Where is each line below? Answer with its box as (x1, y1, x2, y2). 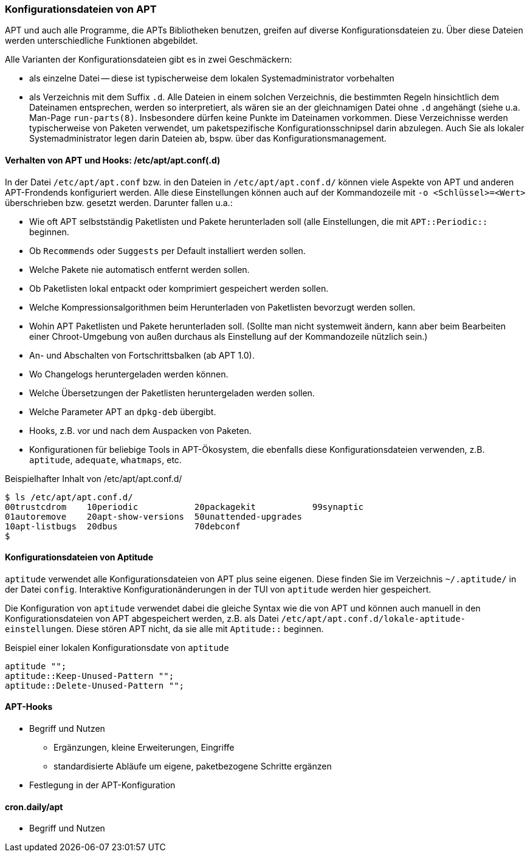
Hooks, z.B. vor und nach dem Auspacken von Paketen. (29, 425, 252, 436)
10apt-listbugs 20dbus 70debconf (5, 521, 241, 531)
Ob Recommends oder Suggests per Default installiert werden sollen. (29, 245, 306, 256)
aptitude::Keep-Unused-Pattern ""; (5, 670, 174, 681)
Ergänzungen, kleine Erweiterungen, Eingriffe (53, 742, 235, 753)
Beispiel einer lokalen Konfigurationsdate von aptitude (5, 642, 229, 653)
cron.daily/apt (5, 801, 63, 812)
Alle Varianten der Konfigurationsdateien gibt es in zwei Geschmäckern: (5, 54, 292, 65)
